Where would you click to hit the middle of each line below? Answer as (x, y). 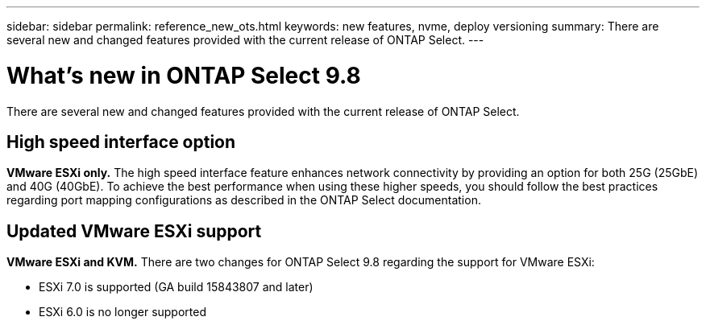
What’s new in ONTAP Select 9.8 (184, 75)
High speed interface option (121, 142)
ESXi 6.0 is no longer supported (123, 312)
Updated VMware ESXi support (134, 231)
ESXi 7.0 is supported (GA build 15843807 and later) (176, 287)
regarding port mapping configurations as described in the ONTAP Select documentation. (244, 200)
